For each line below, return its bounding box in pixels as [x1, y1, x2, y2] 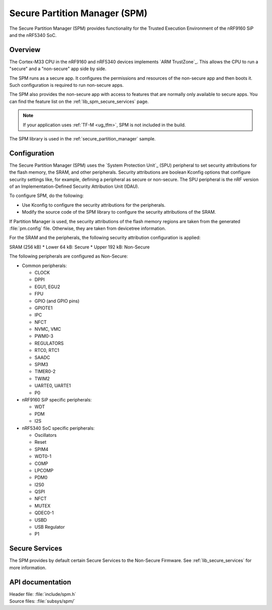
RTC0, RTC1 [34, 347, 59, 353]
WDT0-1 [34, 453, 52, 460]
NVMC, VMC [34, 326, 61, 332]
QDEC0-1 [34, 510, 54, 516]
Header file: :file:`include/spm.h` [9, 591, 77, 597]
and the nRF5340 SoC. [9, 32, 57, 38]
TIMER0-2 [34, 369, 56, 375]
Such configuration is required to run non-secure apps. [9, 82, 124, 88]
